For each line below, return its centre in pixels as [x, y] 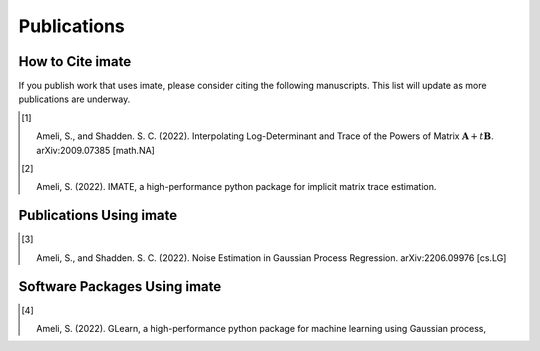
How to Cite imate [75, 61]
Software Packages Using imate [120, 286]
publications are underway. [74, 99]
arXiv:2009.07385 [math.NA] [95, 150]
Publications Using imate [98, 215]
